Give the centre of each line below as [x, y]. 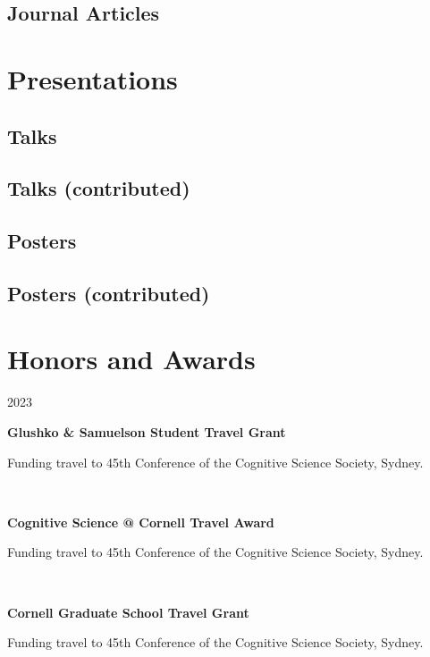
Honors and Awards [131, 359]
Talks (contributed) [99, 188]
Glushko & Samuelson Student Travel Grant [147, 432]
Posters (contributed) [109, 293]
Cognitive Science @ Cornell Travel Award [141, 522]
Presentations [93, 78]
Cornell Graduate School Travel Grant [128, 612]
